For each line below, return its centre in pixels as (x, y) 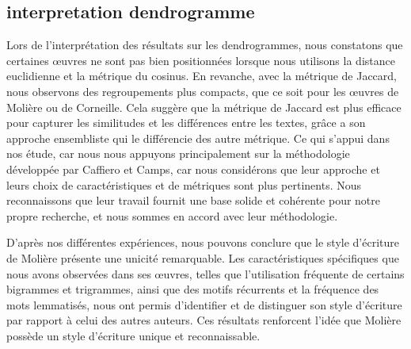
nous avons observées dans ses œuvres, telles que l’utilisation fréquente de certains (205, 273)
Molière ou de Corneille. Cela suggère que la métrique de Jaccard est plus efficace (204, 107)
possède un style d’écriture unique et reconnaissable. (133, 335)
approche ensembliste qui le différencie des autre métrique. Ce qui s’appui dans (198, 138)
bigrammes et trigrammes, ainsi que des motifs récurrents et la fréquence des (193, 289)
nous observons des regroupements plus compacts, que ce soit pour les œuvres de (203, 91)
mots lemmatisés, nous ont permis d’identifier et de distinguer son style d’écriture (204, 304)
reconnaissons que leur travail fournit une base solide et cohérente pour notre (193, 200)
